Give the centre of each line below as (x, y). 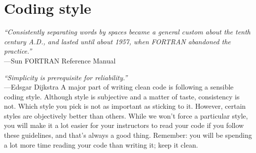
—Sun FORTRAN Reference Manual (60, 60)
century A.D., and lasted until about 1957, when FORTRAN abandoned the (117, 41)
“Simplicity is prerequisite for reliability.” (66, 77)
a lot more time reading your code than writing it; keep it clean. (101, 144)
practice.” (18, 51)
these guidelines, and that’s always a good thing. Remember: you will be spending (128, 135)
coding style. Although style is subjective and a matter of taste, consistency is (122, 96)
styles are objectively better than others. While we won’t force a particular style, (126, 115)
